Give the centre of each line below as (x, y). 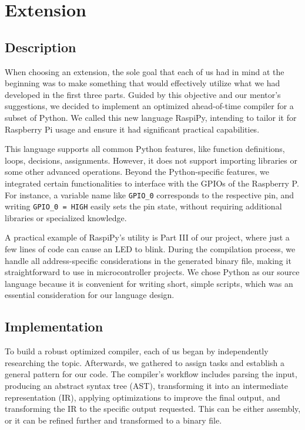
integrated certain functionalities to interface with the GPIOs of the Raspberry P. (152, 183)
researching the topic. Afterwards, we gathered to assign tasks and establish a (145, 362)
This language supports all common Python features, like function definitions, (145, 149)
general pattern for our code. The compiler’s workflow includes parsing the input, (151, 374)
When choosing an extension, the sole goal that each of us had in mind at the (145, 71)
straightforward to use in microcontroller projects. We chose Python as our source (152, 272)
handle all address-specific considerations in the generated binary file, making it (148, 260)
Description (41, 47)
